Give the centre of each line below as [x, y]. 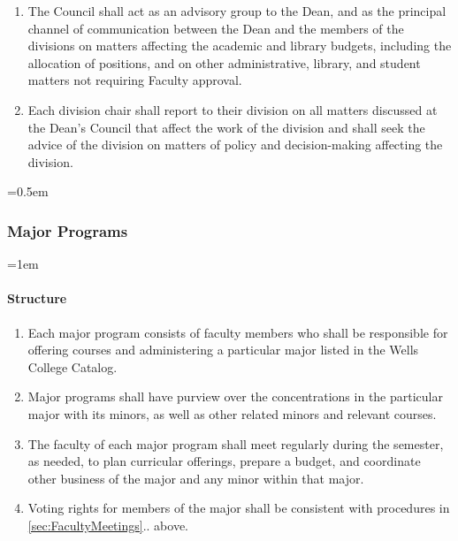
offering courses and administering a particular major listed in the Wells [223, 350]
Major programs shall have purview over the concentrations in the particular [235, 396]
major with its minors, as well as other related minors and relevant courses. [232, 413]
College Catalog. [73, 366]
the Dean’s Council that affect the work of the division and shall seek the [226, 127]
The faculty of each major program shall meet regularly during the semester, [236, 443]
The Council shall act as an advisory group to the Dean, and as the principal [237, 11]
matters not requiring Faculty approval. [135, 80]
